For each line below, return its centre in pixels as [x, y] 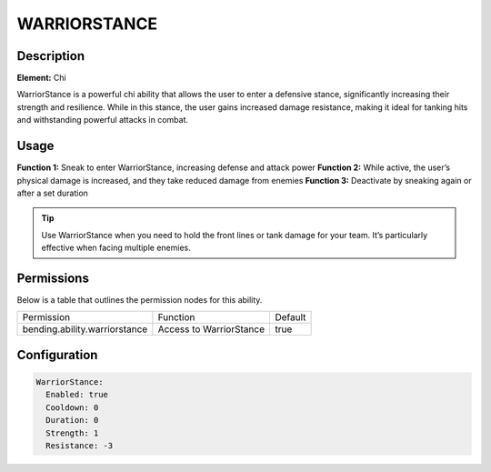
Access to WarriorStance [211, 329]
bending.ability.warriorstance [85, 329]
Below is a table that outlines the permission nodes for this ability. [140, 300]
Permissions [53, 278]
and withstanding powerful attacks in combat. [103, 120]
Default [290, 317]
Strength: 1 [72, 433]
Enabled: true [77, 395]
